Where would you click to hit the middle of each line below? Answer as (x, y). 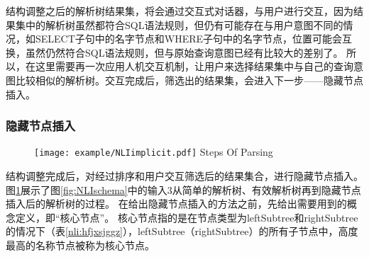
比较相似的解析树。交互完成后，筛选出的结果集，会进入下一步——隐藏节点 (189, 80)
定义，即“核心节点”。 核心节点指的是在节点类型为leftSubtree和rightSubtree (187, 217)
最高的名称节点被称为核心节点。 (80, 245)
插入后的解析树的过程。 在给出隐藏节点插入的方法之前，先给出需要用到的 (176, 204)
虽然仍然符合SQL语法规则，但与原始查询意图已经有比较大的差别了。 (184, 52)
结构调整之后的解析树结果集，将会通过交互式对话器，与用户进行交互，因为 (180, 11)
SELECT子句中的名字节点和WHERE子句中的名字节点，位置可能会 (189, 39)
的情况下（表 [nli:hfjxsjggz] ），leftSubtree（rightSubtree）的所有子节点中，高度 (182, 231)
